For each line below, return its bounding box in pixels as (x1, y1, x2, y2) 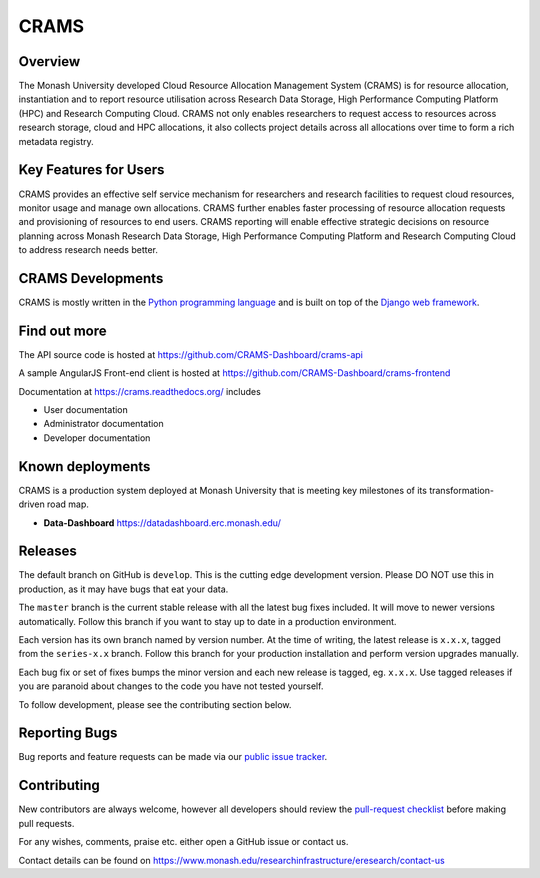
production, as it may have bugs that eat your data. (18, 583, 229, 595)
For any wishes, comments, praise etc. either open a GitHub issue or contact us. (18, 836, 349, 848)
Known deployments (18, 458, 151, 475)
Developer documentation (43, 431, 151, 444)
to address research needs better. (18, 244, 159, 256)
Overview (18, 53, 81, 70)
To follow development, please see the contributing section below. (18, 698, 292, 710)
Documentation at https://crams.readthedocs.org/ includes (18, 385, 262, 397)
